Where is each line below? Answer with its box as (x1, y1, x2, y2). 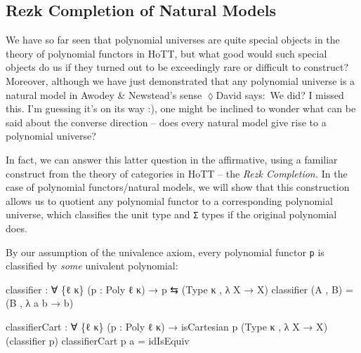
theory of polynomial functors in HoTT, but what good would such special (6, 46, 327, 60)
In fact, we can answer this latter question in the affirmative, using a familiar (6, 152, 338, 166)
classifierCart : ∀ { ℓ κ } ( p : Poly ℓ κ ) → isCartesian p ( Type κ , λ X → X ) (6, 319, 328, 334)
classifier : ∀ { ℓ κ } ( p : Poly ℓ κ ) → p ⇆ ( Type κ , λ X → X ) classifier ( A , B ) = (6, 281, 353, 296)
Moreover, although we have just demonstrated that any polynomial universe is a (6, 73, 355, 88)
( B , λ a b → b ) (6, 295, 74, 310)
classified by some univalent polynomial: (6, 258, 178, 273)
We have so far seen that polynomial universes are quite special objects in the (6, 32, 340, 47)
